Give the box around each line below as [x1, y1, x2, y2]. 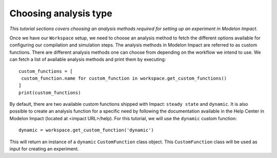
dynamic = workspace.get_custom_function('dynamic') [18, 127, 154, 133]
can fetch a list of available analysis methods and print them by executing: [9, 56, 166, 62]
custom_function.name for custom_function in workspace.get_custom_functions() [21, 75, 227, 81]
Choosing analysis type [9, 8, 112, 19]
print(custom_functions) [18, 89, 81, 96]
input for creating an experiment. [9, 146, 79, 152]
